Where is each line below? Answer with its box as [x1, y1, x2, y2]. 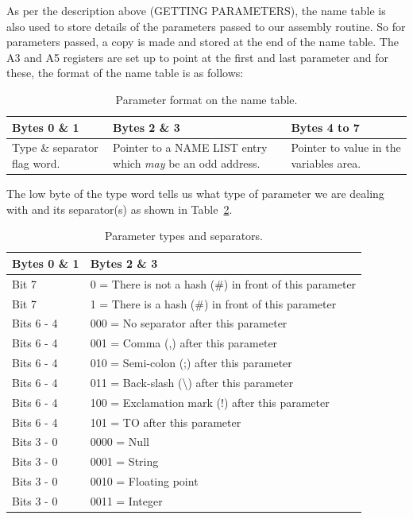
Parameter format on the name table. [115, 91, 298, 107]
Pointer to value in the [291, 139, 401, 156]
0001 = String [90, 453, 159, 470]
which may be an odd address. [113, 155, 261, 171]
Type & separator [12, 139, 98, 156]
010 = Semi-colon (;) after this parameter [90, 354, 292, 371]
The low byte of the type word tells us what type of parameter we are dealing [6, 185, 384, 202]
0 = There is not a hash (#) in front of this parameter [90, 275, 357, 292]
